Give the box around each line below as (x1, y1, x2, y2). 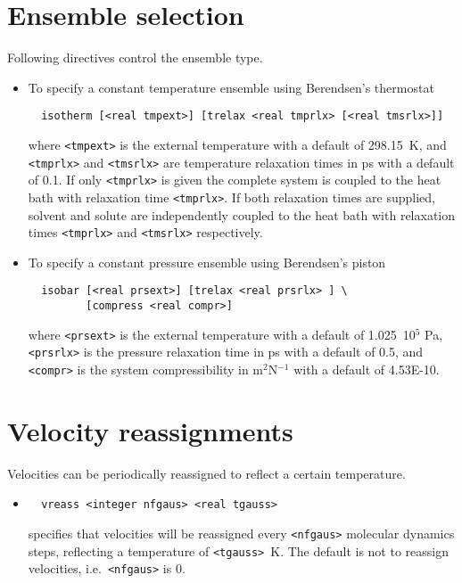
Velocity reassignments (7, 412, 293, 448)
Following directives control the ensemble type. (7, 48, 263, 67)
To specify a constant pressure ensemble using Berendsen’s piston (28, 252, 386, 271)
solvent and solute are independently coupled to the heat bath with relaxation (28, 205, 456, 224)
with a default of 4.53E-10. (293, 360, 440, 379)
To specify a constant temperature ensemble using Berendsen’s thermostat (28, 78, 434, 96)
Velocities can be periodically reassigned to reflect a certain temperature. (7, 464, 406, 482)
